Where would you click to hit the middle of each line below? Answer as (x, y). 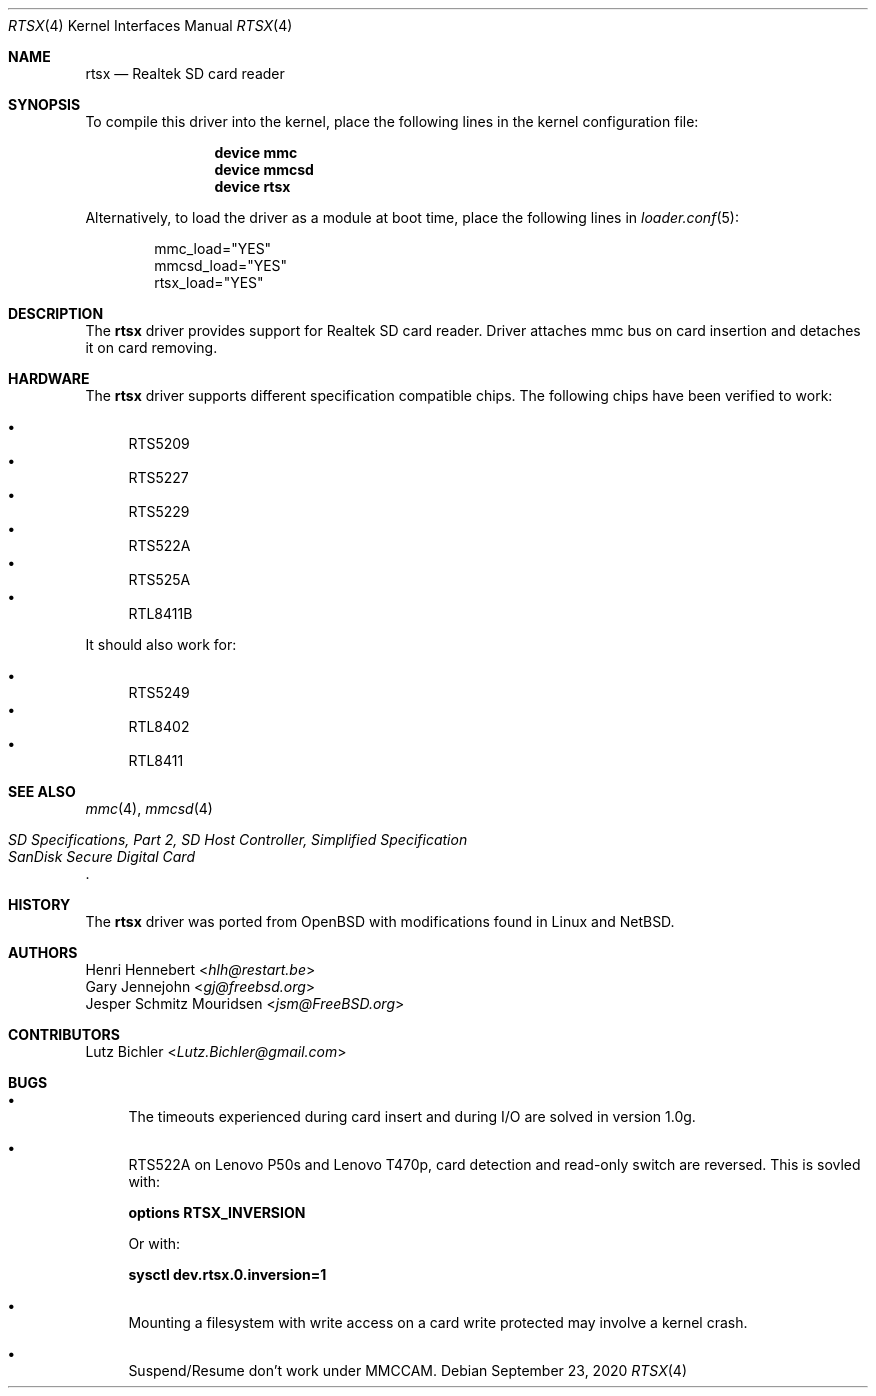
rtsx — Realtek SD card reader (185, 73)
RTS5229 (159, 511)
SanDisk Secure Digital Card (101, 856)
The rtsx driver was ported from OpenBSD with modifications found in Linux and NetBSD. (380, 921)
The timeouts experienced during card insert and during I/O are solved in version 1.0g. (412, 1116)
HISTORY (39, 904)
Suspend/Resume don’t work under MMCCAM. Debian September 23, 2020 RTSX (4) (408, 1370)
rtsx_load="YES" (209, 282)
